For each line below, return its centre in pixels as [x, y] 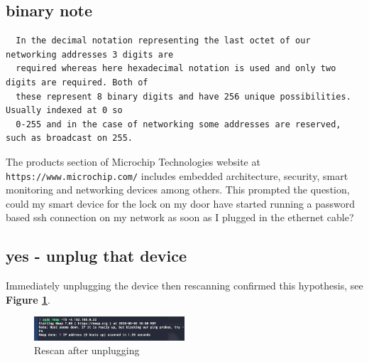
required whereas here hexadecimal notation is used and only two [176, 69]
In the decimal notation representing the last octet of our [163, 41]
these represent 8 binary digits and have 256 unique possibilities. [183, 96]
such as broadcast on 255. [69, 138]
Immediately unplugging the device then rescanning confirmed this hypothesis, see [184, 286]
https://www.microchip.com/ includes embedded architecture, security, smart [177, 175]
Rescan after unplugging [87, 350]
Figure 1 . [28, 299]
